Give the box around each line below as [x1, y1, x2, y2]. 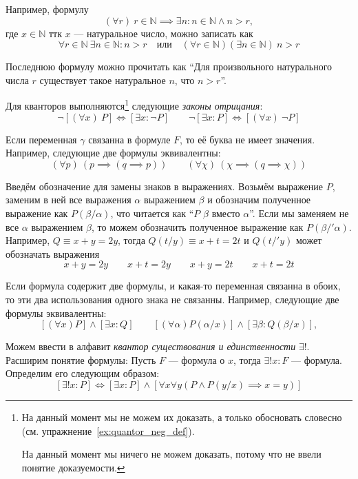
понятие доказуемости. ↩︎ [21, 460, 125, 474]
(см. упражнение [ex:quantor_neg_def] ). [21, 423, 195, 438]
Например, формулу [6, 2, 89, 16]
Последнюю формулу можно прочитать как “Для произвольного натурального [6, 59, 333, 74]
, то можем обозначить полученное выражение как [92, 219, 304, 234]
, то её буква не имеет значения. [180, 132, 315, 146]
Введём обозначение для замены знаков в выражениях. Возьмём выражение [6, 179, 324, 193]
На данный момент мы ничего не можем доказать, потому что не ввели [21, 447, 322, 461]
